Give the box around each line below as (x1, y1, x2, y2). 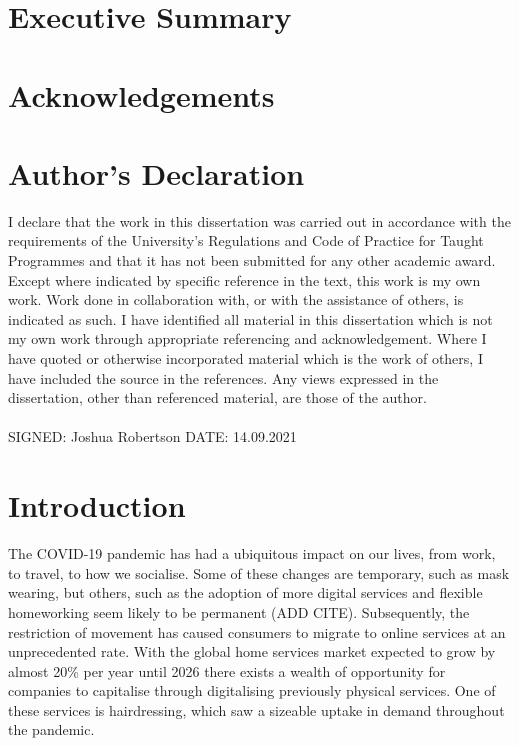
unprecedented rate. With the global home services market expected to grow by (8, 641, 496, 662)
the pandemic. (8, 719, 95, 740)
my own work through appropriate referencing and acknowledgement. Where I (8, 328, 487, 349)
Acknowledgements (8, 74, 275, 115)
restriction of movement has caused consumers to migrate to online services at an (8, 621, 506, 642)
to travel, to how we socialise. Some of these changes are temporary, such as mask (8, 562, 510, 583)
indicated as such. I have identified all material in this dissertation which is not (8, 308, 493, 329)
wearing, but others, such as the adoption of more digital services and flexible (8, 582, 483, 603)
